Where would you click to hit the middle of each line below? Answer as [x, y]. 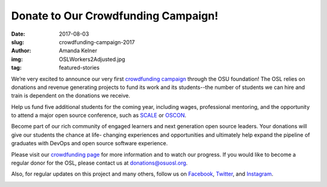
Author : [21, 51]
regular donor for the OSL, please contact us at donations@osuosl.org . [99, 163]
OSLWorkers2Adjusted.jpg [92, 59]
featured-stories [79, 68]
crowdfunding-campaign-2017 [97, 42]
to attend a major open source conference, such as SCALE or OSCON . [99, 116]
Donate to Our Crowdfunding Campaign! [115, 16]
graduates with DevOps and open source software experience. [90, 143]
